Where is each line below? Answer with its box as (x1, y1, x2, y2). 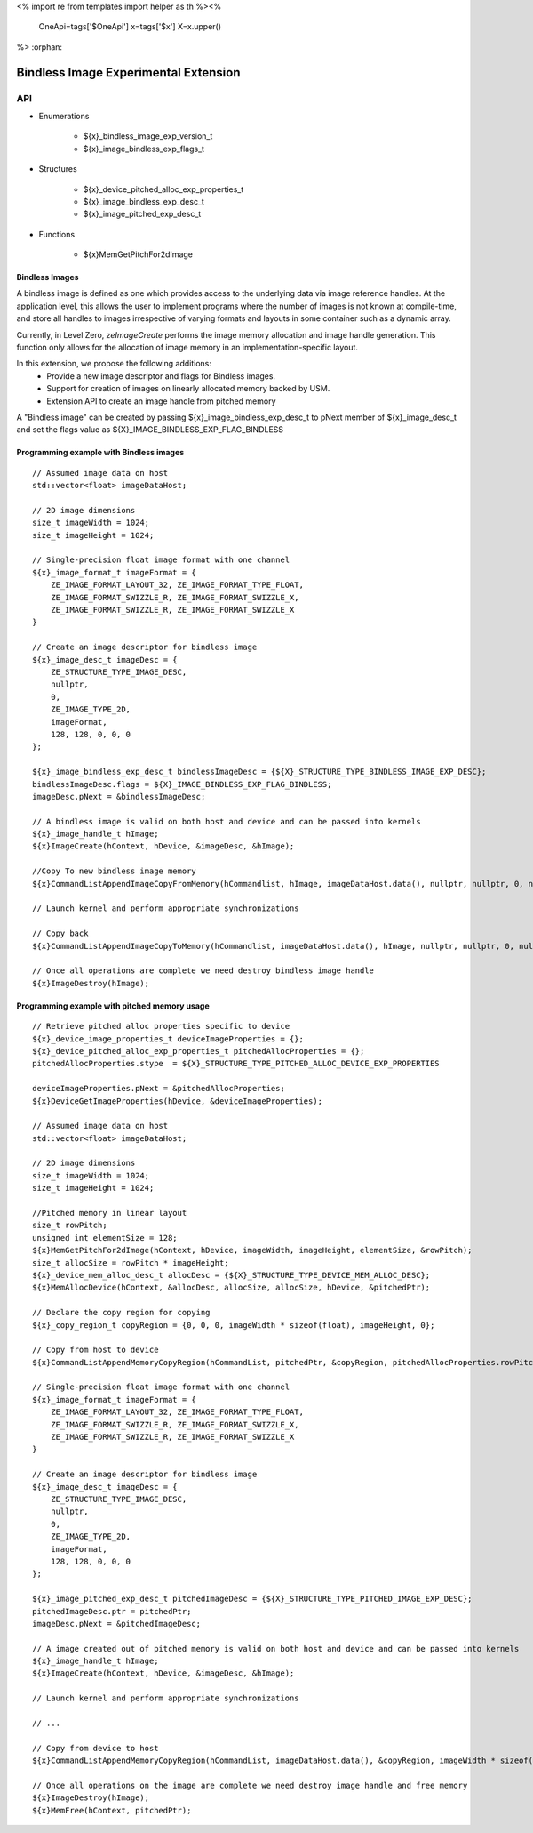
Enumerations (38, 110, 90, 121)
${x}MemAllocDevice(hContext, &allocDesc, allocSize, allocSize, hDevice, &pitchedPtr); (32, 1282, 431, 1293)
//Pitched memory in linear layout (32, 1208, 187, 1218)
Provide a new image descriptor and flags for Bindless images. (46, 370, 275, 382)
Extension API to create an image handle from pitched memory (46, 396, 276, 406)
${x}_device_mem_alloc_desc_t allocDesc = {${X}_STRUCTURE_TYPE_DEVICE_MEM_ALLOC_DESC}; (32, 1270, 431, 1280)
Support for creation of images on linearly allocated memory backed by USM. (46, 383, 330, 394)
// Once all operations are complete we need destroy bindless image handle (32, 966, 375, 976)
